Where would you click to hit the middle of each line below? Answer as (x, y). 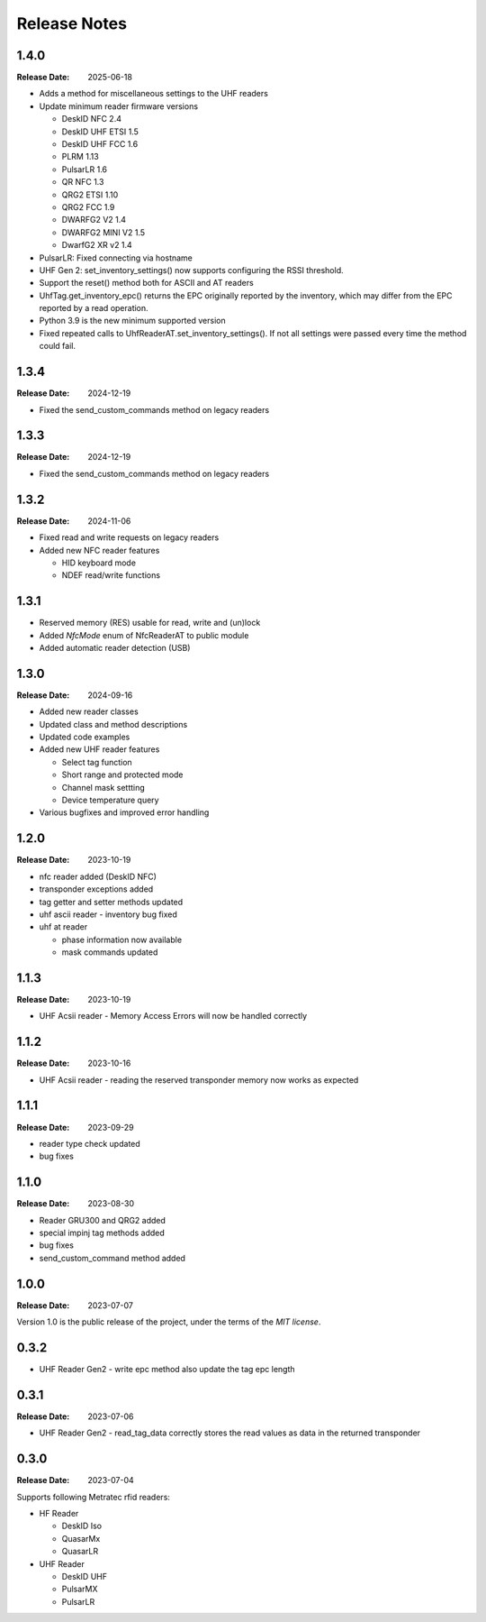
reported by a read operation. (94, 308)
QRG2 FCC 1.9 (88, 206)
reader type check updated (90, 1143)
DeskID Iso (82, 1526)
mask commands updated (110, 952)
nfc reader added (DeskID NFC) (98, 876)
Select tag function (97, 762)
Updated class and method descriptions (113, 724)
